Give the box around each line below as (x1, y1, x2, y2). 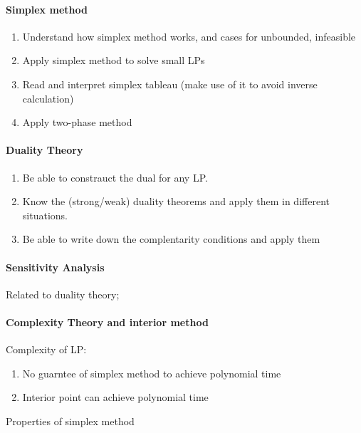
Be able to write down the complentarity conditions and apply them (22, 231, 320, 246)
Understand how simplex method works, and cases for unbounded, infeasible (22, 28, 356, 43)
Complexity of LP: (6, 342, 87, 357)
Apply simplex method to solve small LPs (22, 53, 205, 68)
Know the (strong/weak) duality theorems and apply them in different (22, 194, 330, 209)
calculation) (22, 90, 74, 105)
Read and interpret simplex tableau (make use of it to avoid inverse (22, 76, 318, 91)
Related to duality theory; (6, 286, 120, 301)
